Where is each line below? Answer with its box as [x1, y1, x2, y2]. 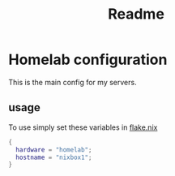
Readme [108, 5, 164, 24]
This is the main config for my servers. [8, 77, 137, 87]
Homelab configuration [8, 50, 168, 69]
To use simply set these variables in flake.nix [8, 122, 158, 132]
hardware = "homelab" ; [15, 145, 92, 154]
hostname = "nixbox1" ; [15, 153, 92, 161]
